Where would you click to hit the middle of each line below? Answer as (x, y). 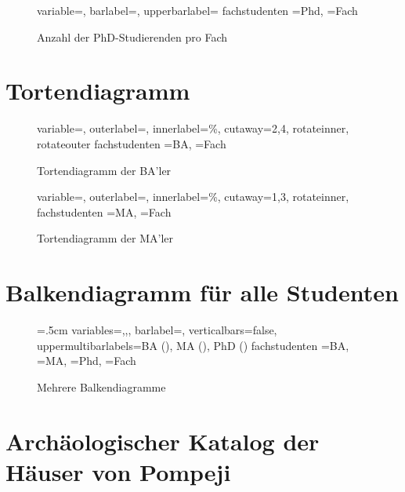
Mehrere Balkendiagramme (101, 386)
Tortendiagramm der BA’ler (104, 170)
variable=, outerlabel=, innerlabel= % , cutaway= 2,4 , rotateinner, (193, 128)
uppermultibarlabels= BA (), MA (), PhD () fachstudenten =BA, (193, 345)
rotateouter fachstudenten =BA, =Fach (132, 143)
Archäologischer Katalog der (163, 441)
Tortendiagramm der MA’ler (105, 238)
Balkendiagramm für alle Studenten (202, 292)
